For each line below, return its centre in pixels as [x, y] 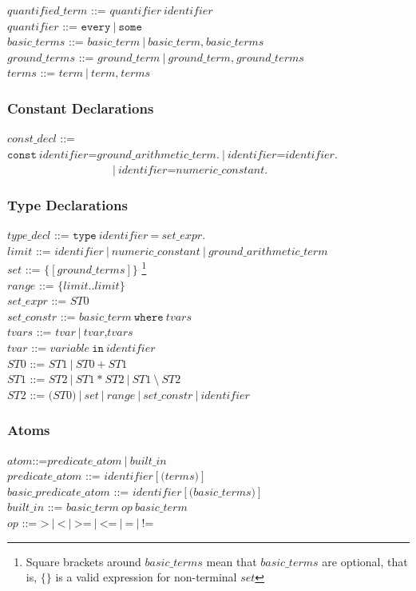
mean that [232, 561]
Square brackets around [83, 561]
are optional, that [365, 561]
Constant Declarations [81, 108]
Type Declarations [67, 204]
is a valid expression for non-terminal [146, 577]
